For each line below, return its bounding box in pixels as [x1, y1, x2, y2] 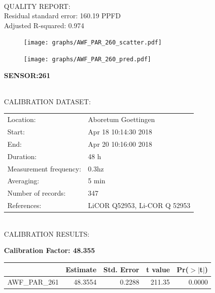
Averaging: [7, 175, 40, 186]
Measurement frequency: [7, 163, 82, 173]
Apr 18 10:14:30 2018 [88, 126, 152, 137]
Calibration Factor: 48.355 [4, 245, 95, 255]
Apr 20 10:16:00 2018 [88, 138, 152, 149]
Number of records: [7, 188, 66, 198]
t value [146, 264, 170, 274]
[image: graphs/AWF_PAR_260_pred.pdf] [24, 56, 151, 63]
